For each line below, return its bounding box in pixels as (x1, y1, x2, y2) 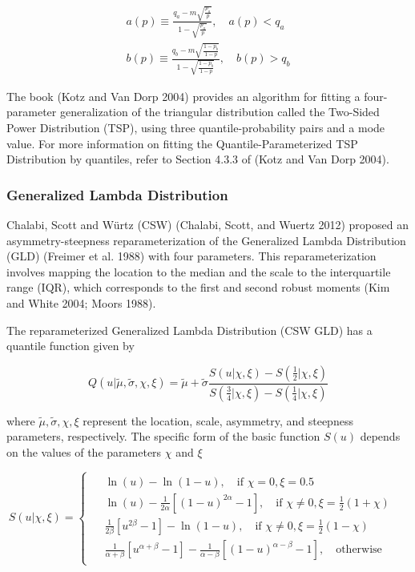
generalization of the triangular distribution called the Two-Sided (59, 103, 380, 120)
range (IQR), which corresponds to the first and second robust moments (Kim (6, 279, 390, 296)
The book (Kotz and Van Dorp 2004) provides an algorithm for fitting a (6, 87, 361, 104)
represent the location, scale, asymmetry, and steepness (83, 412, 353, 429)
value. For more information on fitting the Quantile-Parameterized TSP (6, 135, 358, 151)
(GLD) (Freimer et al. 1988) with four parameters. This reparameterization (6, 248, 377, 264)
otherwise (336, 544, 382, 556)
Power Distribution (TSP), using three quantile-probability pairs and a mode (6, 119, 385, 136)
